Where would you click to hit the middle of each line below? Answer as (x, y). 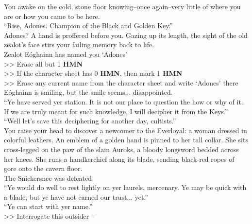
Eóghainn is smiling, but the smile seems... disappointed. (88, 92)
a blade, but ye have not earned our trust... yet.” (76, 197)
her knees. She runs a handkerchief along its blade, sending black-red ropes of (119, 159)
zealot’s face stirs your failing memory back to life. (79, 44)
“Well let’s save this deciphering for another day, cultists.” (90, 121)
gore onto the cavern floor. (43, 168)
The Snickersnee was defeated (48, 178)
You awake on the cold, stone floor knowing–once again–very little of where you (122, 6)
